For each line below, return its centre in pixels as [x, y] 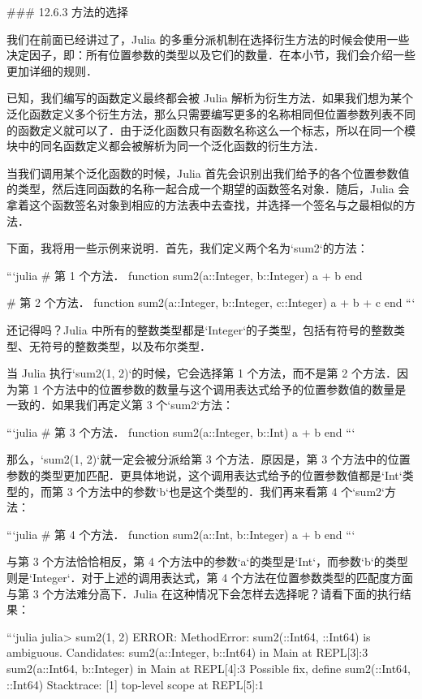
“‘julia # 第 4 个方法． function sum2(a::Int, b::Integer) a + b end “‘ [181, 534]
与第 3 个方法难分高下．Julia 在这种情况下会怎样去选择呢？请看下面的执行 [203, 593]
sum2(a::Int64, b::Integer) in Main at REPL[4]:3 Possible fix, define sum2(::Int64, [209, 668]
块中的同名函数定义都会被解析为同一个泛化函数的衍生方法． [166, 146]
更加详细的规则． [52, 70]
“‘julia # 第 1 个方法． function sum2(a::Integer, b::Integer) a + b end [185, 275]
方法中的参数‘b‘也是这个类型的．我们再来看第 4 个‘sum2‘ [236, 491]
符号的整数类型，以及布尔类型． [125, 345]
